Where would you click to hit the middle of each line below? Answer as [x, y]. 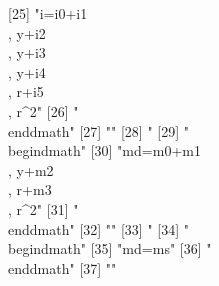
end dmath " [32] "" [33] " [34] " [98, 228]
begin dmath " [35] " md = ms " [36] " [110, 248]
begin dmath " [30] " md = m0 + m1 [104, 150]
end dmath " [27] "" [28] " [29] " [98, 130]
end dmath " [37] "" [62, 267]
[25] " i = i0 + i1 [48, 13]
